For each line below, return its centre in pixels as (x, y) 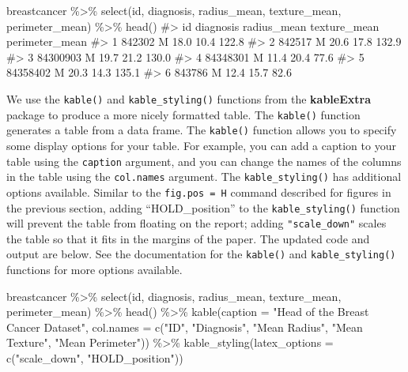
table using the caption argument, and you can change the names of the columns (204, 161)
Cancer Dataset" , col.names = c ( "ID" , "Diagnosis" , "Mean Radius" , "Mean (185, 327)
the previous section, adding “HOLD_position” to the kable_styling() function (203, 207)
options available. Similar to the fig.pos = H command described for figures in (199, 192)
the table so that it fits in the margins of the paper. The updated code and (188, 238)
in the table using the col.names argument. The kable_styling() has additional (204, 177)
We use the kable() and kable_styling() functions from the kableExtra (189, 98)
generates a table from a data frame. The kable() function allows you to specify (202, 130)
